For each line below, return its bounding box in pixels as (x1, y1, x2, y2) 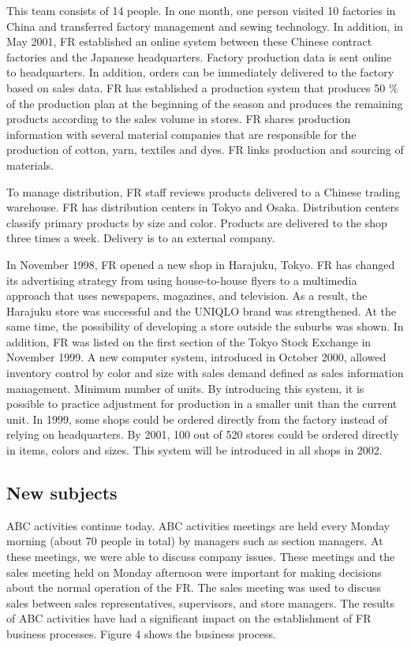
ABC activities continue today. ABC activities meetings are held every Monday (6, 517, 390, 533)
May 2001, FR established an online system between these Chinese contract (6, 33, 372, 50)
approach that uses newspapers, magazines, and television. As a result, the (6, 287, 368, 304)
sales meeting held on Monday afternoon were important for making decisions (6, 563, 382, 580)
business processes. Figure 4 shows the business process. (6, 625, 276, 641)
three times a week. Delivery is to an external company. (6, 230, 275, 246)
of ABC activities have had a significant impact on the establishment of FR (6, 610, 372, 626)
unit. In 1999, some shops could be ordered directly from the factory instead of (6, 410, 388, 427)
